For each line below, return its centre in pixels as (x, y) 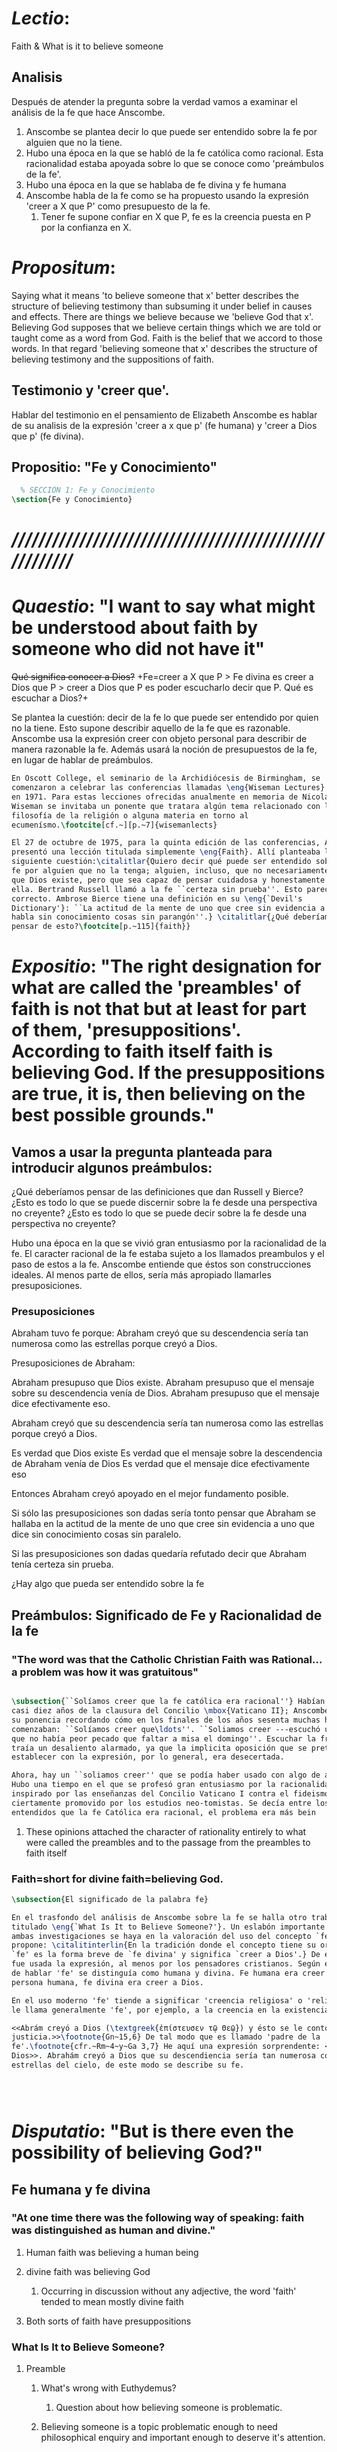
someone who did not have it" (138, 649)
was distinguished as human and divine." (113, 2230)
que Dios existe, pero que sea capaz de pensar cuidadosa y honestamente (168, 880)
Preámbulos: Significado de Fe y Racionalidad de (167, 1615)
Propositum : (63, 267)
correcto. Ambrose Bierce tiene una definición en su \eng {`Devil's (157, 898)
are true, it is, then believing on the (158, 1094)
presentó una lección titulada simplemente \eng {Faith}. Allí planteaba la (172, 852)
